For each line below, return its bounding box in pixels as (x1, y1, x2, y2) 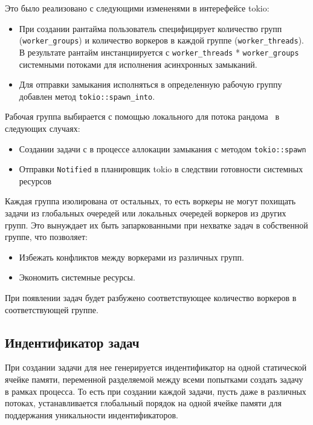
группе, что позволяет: (5, 230, 88, 243)
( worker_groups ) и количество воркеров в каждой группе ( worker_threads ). (19, 34, 305, 47)
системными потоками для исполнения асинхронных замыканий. (19, 57, 257, 70)
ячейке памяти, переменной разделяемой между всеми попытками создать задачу (5, 372, 303, 385)
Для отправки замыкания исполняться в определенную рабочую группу (19, 78, 282, 91)
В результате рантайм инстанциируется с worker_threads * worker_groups (19, 45, 299, 58)
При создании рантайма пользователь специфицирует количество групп (19, 22, 282, 34)
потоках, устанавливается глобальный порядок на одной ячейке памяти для (5, 397, 282, 409)
